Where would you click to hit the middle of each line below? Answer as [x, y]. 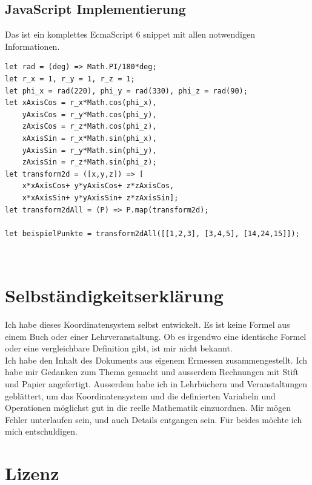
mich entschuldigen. [41, 431]
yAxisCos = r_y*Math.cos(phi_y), [89, 114]
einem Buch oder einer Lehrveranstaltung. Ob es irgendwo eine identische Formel [156, 336]
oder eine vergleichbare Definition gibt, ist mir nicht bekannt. [119, 348]
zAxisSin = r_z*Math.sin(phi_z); [89, 162]
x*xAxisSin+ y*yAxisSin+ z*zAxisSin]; [100, 198]
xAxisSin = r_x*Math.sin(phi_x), [89, 138]
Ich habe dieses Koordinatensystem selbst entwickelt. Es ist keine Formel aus [148, 324]
